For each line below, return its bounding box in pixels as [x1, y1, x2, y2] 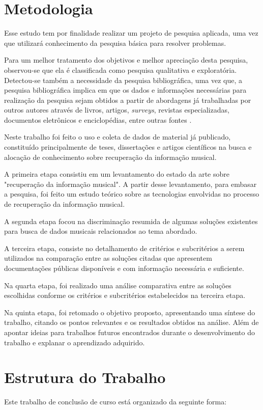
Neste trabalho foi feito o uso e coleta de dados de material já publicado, [4, 131, 231, 142]
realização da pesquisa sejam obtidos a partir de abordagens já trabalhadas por [4, 94, 251, 105]
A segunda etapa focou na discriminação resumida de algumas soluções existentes [4, 215, 258, 226]
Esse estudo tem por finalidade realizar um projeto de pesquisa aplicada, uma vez [4, 28, 258, 38]
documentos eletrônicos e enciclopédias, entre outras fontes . [4, 114, 192, 125]
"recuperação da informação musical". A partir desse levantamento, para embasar [4, 178, 257, 189]
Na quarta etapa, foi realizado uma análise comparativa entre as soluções [4, 280, 231, 290]
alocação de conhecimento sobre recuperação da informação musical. [4, 151, 217, 162]
